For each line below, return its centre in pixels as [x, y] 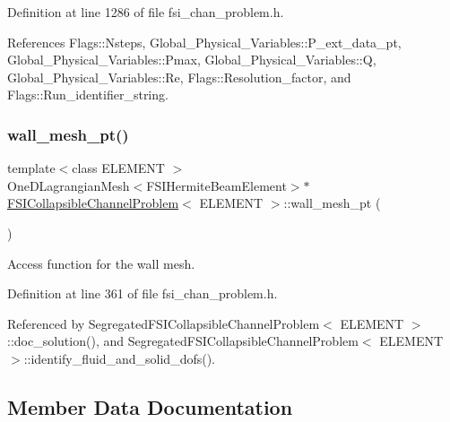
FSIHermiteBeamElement [216, 185]
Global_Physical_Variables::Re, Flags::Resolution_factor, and [179, 77]
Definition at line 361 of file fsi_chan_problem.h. [143, 293]
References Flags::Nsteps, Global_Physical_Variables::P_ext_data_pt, [204, 42]
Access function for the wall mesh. [101, 263]
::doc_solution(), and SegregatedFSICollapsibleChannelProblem [183, 341]
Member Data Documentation [150, 406]
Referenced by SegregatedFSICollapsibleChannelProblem [164, 323]
